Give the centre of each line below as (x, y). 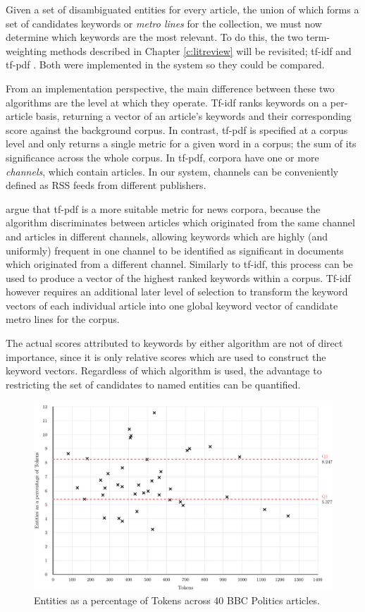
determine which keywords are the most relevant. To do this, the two (154, 37)
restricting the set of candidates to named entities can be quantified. (153, 384)
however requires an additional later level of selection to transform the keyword (177, 292)
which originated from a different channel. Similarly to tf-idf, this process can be (179, 264)
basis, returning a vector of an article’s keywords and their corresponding (193, 116)
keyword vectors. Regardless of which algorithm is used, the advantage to (164, 371)
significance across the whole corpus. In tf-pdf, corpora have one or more (162, 157)
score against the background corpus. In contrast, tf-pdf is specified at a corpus (177, 129)
